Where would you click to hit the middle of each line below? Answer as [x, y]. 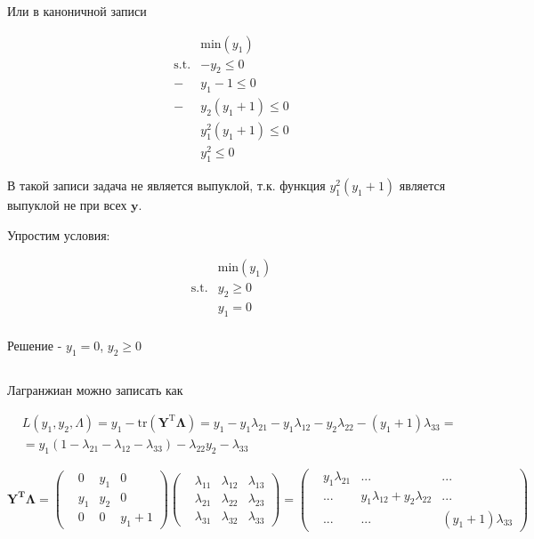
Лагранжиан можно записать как [95, 390]
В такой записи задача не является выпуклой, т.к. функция [166, 185]
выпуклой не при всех [67, 205]
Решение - [35, 346]
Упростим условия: [59, 234]
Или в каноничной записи [77, 11]
